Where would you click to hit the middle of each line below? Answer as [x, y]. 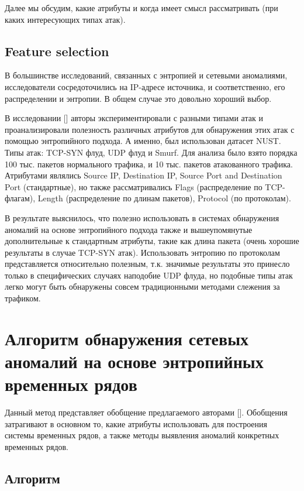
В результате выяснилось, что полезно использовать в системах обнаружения [142, 217]
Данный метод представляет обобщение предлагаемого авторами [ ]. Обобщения [146, 412]
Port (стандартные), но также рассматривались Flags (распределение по [134, 186]
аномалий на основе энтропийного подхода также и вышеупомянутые [129, 229]
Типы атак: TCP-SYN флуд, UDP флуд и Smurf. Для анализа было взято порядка [151, 152]
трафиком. [23, 298]
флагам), [20, 198]
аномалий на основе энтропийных [134, 361]
